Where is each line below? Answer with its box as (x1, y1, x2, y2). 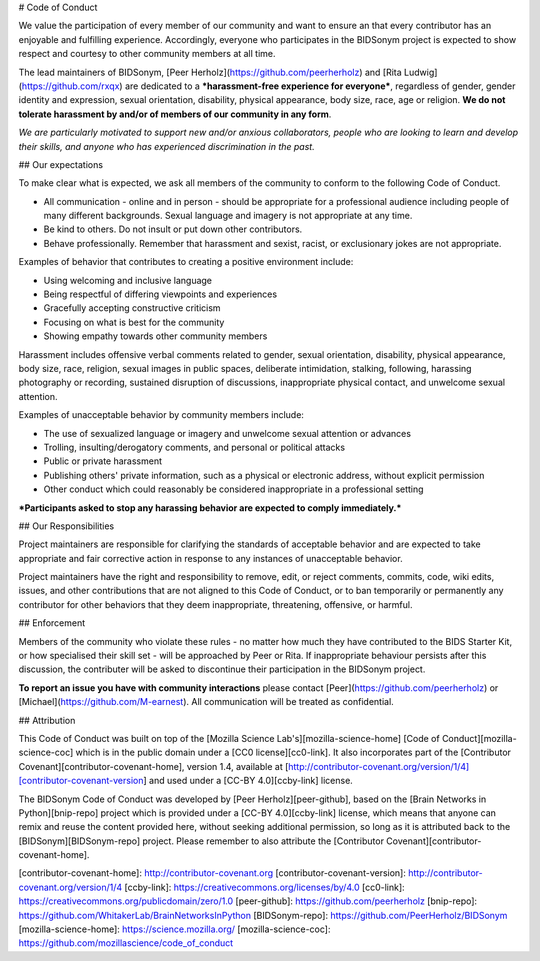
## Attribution (18, 714, 76, 726)
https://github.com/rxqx (21, 80, 120, 92)
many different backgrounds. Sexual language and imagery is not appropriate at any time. (43, 210, 413, 222)
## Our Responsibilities (18, 520, 115, 532)
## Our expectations (18, 158, 104, 170)
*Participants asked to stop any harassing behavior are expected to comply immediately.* (18, 501, 402, 514)
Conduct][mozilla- (441, 732, 517, 744)
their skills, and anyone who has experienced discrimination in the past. (18, 140, 315, 152)
